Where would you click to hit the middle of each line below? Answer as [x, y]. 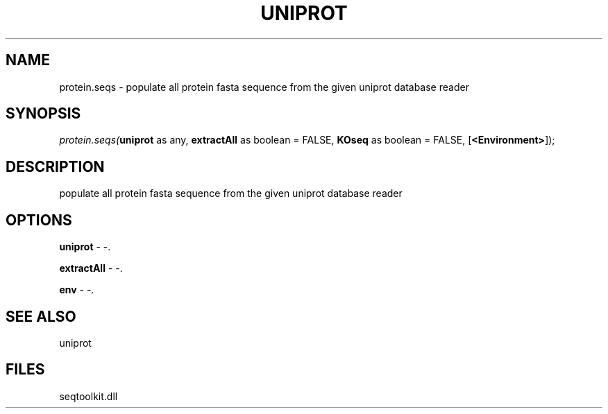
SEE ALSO [41, 316]
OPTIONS [39, 220]
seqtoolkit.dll [88, 396]
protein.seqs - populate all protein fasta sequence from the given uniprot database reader [264, 87]
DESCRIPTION [55, 166]
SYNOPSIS [43, 114]
